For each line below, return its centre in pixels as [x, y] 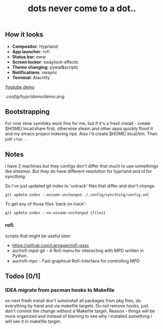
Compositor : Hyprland [35, 46]
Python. [20, 256]
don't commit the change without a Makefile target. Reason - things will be [80, 311]
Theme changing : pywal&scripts [45, 67]
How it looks [24, 35]
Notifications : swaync [35, 72]
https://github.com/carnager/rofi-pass [51, 245]
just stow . [16, 139]
